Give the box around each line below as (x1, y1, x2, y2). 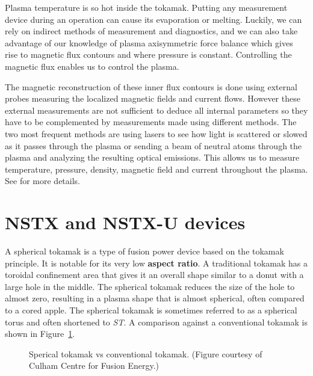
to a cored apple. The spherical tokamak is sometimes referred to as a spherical (5, 304, 297, 316)
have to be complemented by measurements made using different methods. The (5, 116, 297, 128)
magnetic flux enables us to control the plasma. (5, 60, 179, 72)
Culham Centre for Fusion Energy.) (29, 359, 160, 372)
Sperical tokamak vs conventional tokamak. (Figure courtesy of (29, 347, 262, 360)
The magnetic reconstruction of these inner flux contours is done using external (5, 80, 297, 93)
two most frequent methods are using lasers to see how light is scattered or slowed (5, 127, 308, 140)
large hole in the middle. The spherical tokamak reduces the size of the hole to (5, 280, 295, 292)
